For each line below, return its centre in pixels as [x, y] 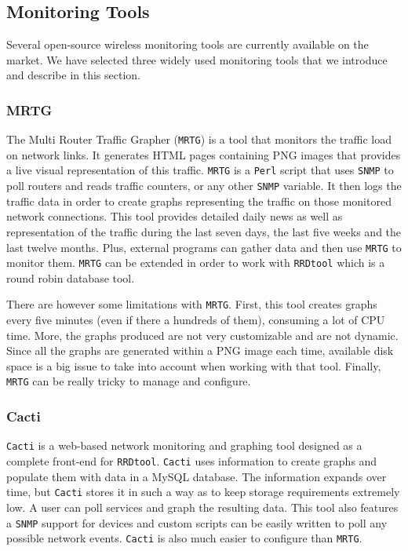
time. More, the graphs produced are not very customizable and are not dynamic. [202, 335]
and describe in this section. [73, 75]
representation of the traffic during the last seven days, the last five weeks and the [204, 231]
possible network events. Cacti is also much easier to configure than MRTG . [184, 538]
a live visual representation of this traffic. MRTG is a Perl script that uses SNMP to [200, 170]
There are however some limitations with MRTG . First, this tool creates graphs [192, 304]
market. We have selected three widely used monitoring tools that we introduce [197, 59]
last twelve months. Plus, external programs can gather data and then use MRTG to [204, 247]
